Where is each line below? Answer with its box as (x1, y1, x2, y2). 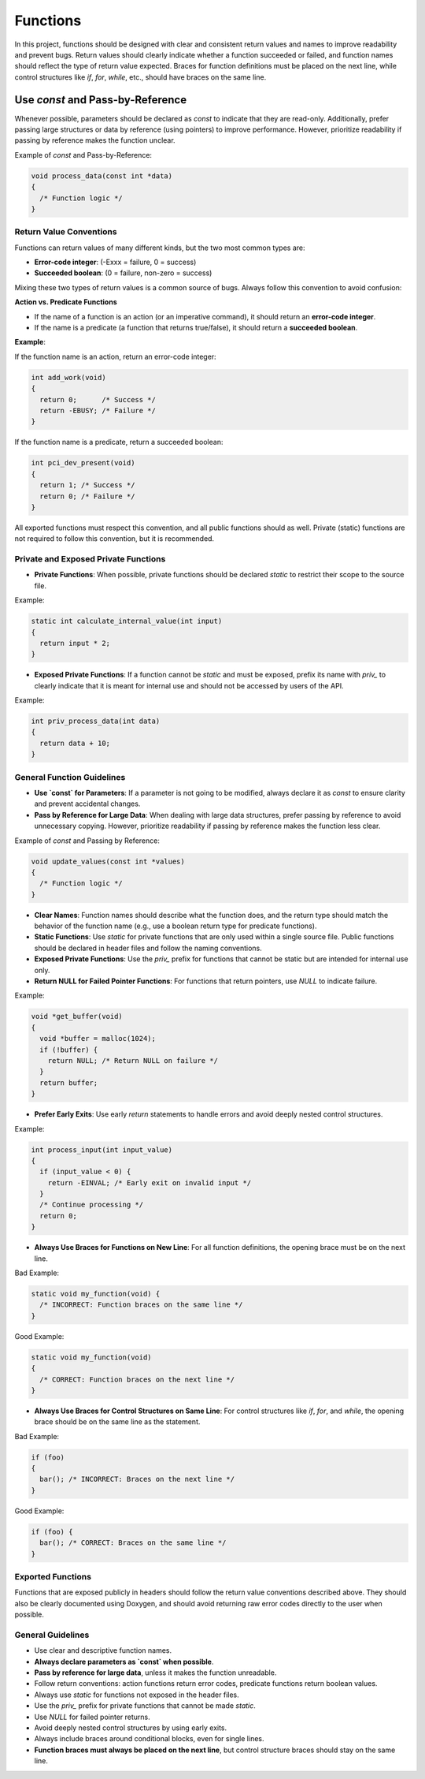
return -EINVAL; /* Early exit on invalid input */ (47, 1178, 252, 1187)
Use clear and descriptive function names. (34, 1646, 172, 1655)
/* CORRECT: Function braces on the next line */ (39, 1374, 235, 1384)
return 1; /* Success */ (39, 481, 135, 490)
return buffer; (39, 1078, 98, 1087)
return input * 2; (39, 639, 110, 647)
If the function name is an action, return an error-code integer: (14, 352, 216, 361)
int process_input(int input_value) (31, 1145, 173, 1154)
